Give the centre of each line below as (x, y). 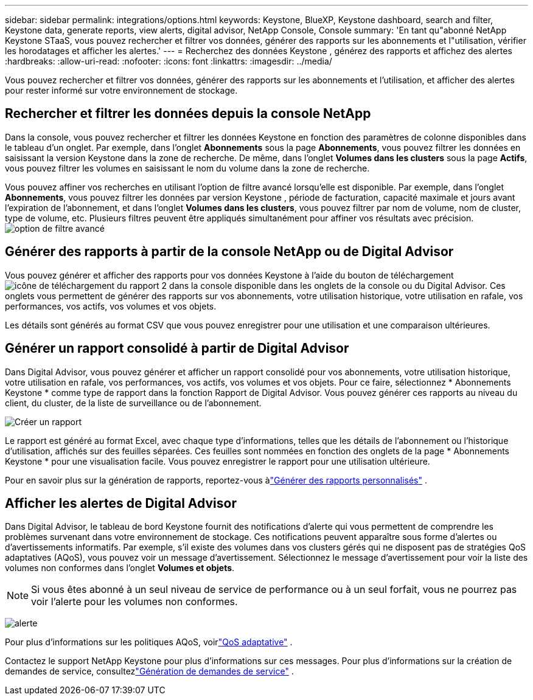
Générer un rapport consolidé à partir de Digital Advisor (177, 348)
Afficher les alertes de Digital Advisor (121, 503)
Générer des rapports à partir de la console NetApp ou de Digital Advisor (229, 252)
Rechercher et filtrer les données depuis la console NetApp (188, 114)
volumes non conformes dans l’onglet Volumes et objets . (120, 568)
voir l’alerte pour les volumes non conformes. (134, 602)
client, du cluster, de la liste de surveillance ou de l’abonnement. (133, 403)
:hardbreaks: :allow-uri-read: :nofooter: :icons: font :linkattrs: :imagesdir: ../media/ (169, 61)
